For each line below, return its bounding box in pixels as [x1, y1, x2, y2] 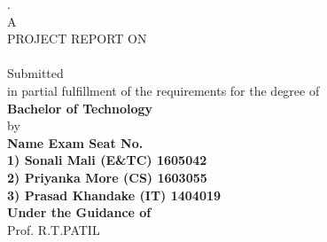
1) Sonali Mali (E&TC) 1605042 [7, 151, 207, 169]
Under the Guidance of [7, 203, 152, 222]
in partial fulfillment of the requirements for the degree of [7, 81, 320, 99]
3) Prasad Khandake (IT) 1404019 [7, 185, 222, 204]
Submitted [7, 64, 64, 82]
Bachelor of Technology [7, 98, 153, 117]
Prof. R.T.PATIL [7, 220, 100, 238]
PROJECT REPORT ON [7, 29, 147, 48]
